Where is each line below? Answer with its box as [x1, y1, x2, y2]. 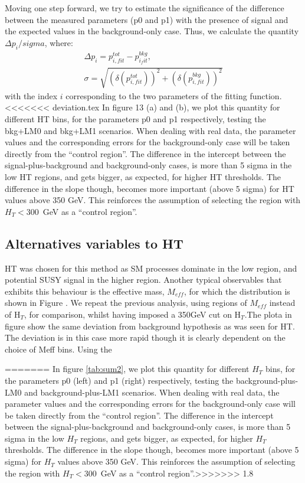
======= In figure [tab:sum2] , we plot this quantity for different [5, 363, 250, 375]
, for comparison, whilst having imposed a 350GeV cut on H [24, 308, 241, 320]
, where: [44, 36, 73, 48]
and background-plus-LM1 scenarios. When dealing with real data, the [24, 386, 280, 398]
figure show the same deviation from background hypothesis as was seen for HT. [5, 319, 295, 332]
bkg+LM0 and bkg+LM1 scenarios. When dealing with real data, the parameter [5, 124, 296, 136]
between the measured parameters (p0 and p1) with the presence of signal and [5, 13, 288, 25]
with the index [5, 89, 58, 102]
